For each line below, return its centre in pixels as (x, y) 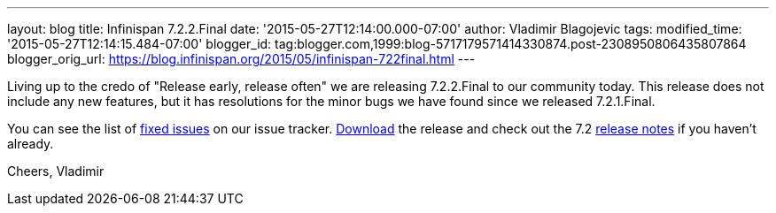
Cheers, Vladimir (56, 171)
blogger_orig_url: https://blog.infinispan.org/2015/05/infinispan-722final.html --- (241, 59)
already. (31, 144)
